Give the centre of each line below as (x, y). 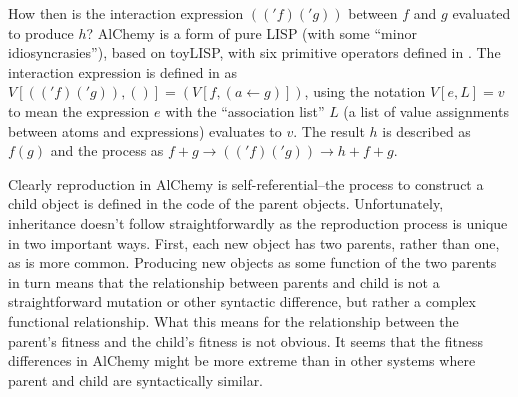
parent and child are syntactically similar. (136, 379)
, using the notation (365, 91)
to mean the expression (79, 110)
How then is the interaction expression (126, 13)
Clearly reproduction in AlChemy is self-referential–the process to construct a (246, 183)
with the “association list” (245, 110)
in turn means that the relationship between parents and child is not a (224, 281)
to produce (41, 32)
